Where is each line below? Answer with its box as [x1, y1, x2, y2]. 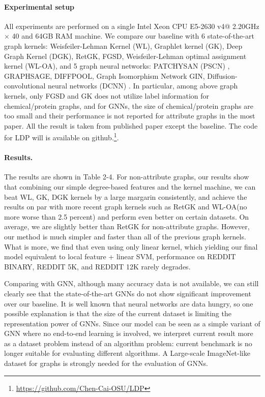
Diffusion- [207, 70, 238, 81]
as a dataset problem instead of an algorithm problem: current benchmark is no [4, 338, 252, 348]
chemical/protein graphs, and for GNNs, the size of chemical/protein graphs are [4, 100, 253, 111]
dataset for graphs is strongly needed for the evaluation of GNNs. [4, 358, 208, 369]
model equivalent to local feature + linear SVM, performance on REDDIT [4, 251, 236, 262]
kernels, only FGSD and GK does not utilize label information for [4, 90, 210, 101]
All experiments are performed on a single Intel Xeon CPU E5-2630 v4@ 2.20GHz [4, 20, 259, 31]
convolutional [4, 80, 46, 91]
